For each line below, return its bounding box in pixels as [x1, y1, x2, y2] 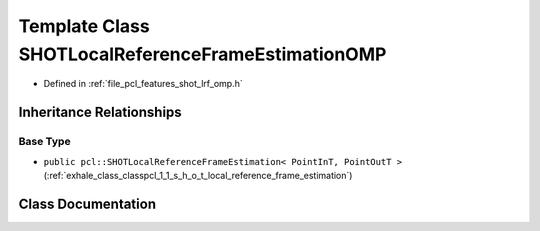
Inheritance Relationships [18, 104, 182, 121]
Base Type [18, 135, 71, 149]
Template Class [18, 15, 150, 37]
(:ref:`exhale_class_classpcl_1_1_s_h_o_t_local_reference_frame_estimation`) [43, 169, 353, 181]
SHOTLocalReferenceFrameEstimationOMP [18, 43, 387, 65]
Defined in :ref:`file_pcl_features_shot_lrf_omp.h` [43, 78, 244, 90]
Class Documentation [18, 195, 157, 212]
